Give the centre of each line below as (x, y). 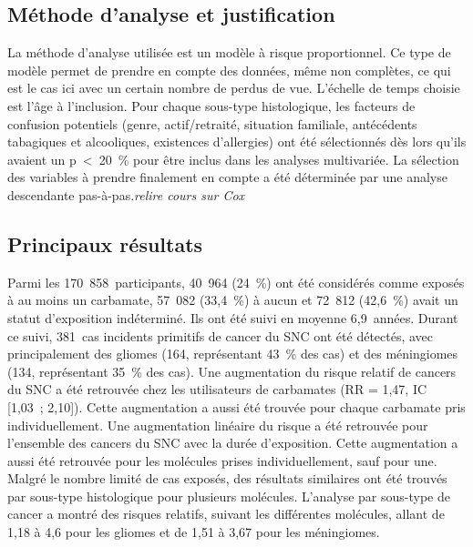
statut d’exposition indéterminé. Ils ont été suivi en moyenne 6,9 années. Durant (233, 317)
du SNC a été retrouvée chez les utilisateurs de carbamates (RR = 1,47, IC (217, 389)
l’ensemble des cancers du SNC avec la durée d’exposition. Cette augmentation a (233, 443)
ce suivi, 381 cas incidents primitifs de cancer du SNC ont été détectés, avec (221, 335)
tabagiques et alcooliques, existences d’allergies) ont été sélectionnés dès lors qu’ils (237, 142)
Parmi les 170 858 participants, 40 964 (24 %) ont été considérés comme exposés (236, 282)
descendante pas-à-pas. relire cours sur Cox (126, 194)
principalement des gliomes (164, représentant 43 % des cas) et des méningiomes (233, 354)
